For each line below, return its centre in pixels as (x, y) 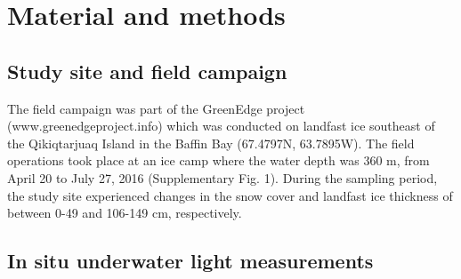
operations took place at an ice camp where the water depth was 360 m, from (218, 160)
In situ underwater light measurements (190, 261)
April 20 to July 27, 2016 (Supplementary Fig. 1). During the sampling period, (222, 177)
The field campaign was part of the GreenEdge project (156, 108)
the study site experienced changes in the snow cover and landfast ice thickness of (230, 195)
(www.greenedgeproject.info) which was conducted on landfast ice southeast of (221, 126)
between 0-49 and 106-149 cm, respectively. (125, 213)
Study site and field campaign (147, 71)
